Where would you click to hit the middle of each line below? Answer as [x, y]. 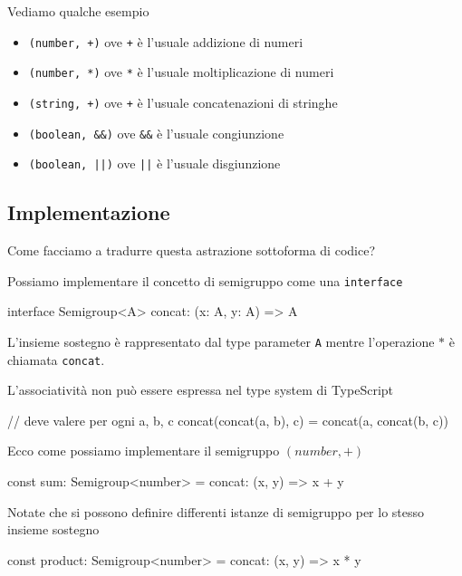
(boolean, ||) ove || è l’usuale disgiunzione [154, 163]
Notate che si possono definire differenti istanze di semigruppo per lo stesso [216, 511]
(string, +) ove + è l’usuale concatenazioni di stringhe [183, 102]
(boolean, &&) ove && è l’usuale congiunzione [156, 133]
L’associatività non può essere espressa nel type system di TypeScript [201, 390]
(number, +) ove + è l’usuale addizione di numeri [166, 41]
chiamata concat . [56, 359]
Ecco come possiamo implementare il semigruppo [144, 451]
